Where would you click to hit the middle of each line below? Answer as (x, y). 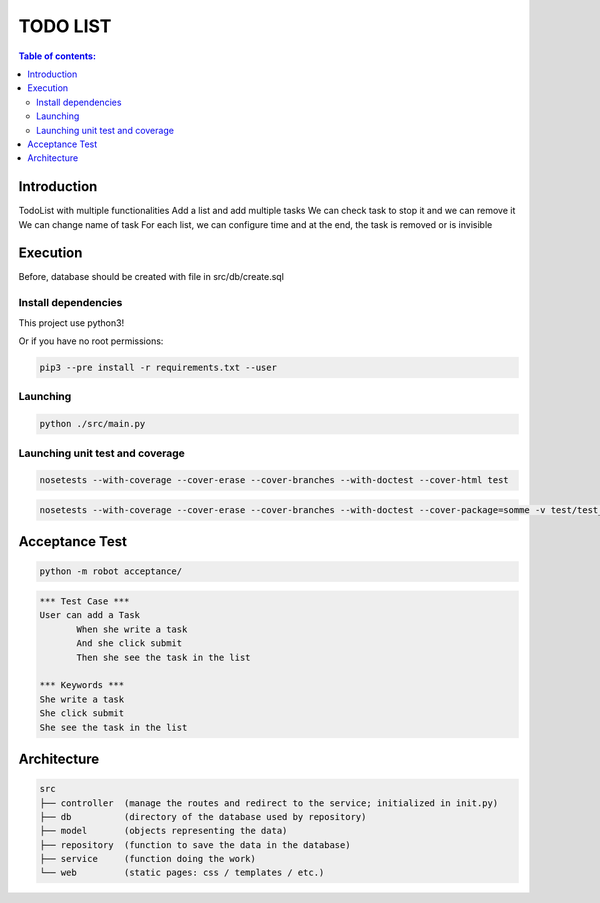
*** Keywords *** (82, 685)
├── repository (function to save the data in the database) (195, 844)
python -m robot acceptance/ (111, 571)
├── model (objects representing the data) (163, 831)
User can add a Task (89, 615)
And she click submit (129, 643)
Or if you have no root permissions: (91, 341)
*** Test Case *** (84, 601)
